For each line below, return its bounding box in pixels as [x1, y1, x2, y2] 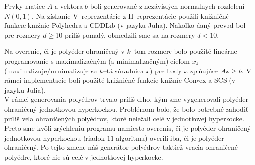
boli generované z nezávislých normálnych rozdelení [90, 1, 245, 11]
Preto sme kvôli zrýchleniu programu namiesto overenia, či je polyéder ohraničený [4, 123, 251, 133]
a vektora [55, 1, 83, 11]
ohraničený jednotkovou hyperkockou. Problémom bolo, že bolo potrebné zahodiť [4, 103, 249, 114]
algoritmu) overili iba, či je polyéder [116, 132, 224, 142]
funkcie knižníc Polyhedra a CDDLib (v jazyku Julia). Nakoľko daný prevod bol [4, 20, 246, 30]
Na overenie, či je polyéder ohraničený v [4, 46, 125, 56]
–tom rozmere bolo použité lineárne [130, 46, 237, 56]
